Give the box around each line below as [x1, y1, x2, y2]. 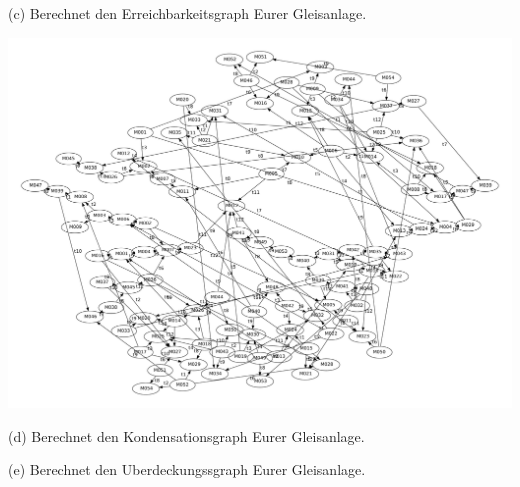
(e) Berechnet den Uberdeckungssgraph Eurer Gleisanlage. [8, 459, 366, 480]
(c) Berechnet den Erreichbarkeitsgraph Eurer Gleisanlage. [8, 3, 367, 23]
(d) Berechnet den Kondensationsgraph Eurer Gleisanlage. [8, 425, 365, 446]
